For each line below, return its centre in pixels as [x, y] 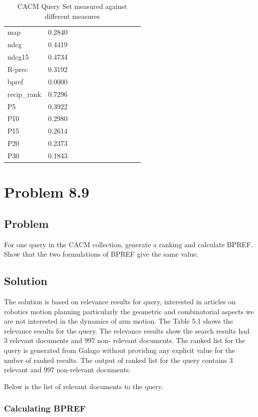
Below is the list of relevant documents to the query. [84, 386]
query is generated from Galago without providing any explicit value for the [120, 350]
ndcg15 [18, 57]
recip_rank [24, 94]
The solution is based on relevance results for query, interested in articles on [120, 301]
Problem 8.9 [47, 192]
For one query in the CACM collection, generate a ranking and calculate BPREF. [129, 244]
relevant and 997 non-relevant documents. [68, 370]
